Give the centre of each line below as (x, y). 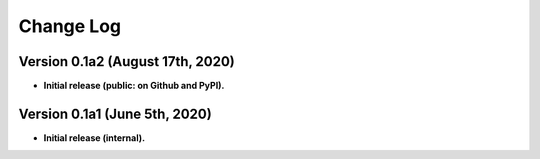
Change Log (70, 26)
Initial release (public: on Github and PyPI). (134, 86)
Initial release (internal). (94, 137)
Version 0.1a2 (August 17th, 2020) (126, 61)
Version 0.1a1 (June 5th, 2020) (115, 113)
